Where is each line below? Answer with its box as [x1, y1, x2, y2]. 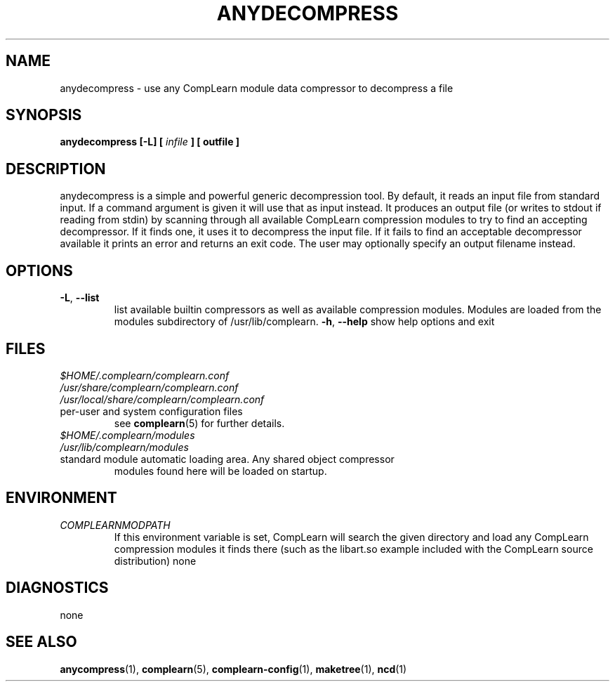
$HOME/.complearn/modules [60, 428, 195, 441]
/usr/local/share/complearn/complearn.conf [60, 393, 265, 405]
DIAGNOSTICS [6, 579, 109, 597]
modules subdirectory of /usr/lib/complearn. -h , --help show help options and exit [114, 315, 495, 328]
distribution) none [114, 554, 197, 567]
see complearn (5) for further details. [114, 417, 285, 429]
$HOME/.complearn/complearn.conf [60, 369, 230, 381]
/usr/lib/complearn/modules [60, 440, 189, 453]
